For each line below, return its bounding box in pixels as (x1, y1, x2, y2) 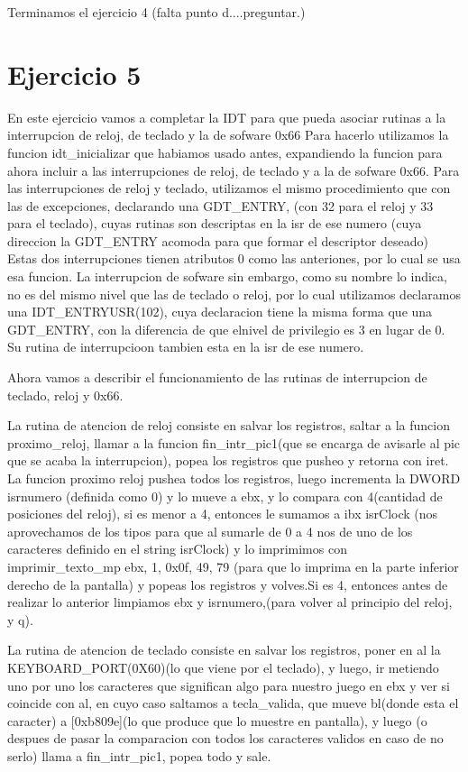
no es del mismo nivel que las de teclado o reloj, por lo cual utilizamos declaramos (7, 284, 461, 303)
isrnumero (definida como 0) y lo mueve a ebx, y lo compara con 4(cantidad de (7, 486, 443, 505)
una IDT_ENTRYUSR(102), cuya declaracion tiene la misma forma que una (7, 302, 433, 321)
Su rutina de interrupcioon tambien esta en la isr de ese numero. (7, 337, 364, 356)
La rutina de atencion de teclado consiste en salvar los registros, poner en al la (7, 640, 441, 659)
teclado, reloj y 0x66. (7, 385, 124, 404)
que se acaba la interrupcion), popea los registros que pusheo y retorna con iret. (7, 451, 449, 470)
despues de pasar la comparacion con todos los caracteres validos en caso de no (7, 729, 444, 748)
